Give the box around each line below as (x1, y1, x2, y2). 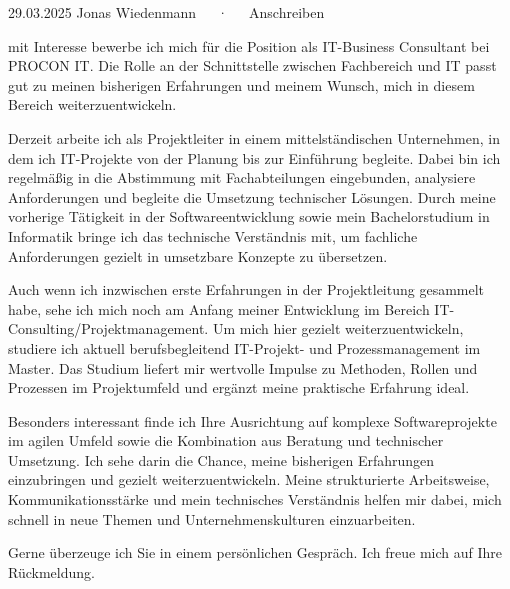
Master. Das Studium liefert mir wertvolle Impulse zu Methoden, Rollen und (8, 357, 478, 378)
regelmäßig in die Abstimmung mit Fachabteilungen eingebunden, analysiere (8, 167, 476, 188)
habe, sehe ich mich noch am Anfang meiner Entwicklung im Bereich (8, 298, 430, 319)
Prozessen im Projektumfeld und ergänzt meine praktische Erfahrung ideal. (8, 377, 470, 398)
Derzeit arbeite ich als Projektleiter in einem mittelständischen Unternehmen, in (8, 127, 500, 148)
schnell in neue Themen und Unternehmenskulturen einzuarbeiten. (8, 508, 416, 529)
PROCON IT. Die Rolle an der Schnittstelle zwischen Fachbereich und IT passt (8, 55, 497, 76)
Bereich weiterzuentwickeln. (8, 94, 177, 115)
